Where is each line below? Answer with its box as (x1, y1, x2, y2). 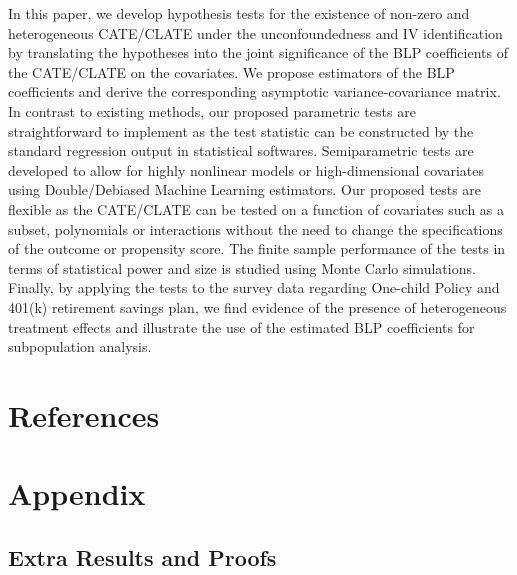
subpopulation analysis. (8, 336, 152, 357)
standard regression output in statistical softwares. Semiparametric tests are (8, 140, 474, 161)
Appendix (8, 473, 146, 514)
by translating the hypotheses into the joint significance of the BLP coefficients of (8, 42, 508, 63)
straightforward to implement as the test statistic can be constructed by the (8, 120, 474, 141)
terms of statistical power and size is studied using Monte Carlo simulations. (8, 257, 476, 278)
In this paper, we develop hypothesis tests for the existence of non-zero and (8, 3, 470, 23)
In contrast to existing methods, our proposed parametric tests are (8, 100, 416, 121)
